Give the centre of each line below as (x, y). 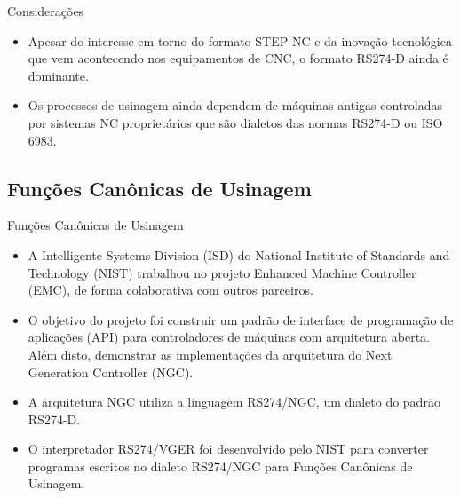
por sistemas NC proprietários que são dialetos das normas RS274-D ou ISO (235, 122)
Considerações (46, 11)
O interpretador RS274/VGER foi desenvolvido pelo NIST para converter (228, 449)
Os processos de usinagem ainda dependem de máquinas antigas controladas (235, 105)
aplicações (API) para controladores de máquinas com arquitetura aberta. (229, 337)
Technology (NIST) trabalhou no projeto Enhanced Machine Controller (222, 272)
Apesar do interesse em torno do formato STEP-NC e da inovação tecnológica (240, 40)
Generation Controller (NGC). (111, 372)
